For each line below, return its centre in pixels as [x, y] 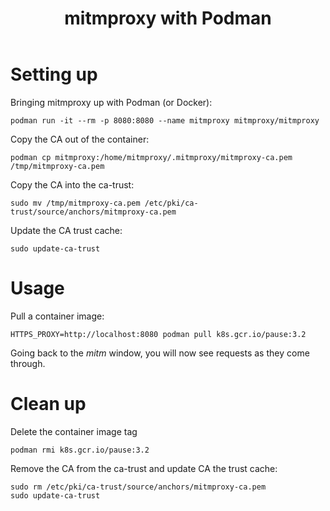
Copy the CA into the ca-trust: [72, 184]
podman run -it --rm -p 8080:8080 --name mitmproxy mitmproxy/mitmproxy [165, 120]
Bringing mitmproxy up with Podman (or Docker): [111, 102]
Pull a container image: [57, 316]
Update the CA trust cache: [66, 230]
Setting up [54, 74]
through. [28, 363]
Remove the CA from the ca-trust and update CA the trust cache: [144, 468]
